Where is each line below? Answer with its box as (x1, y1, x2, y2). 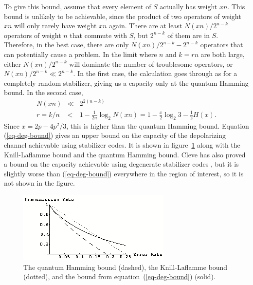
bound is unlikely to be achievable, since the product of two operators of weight (4, 11, 241, 21)
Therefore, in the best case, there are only (4, 39, 129, 50)
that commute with (70, 30, 127, 40)
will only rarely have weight (14, 20, 97, 31)
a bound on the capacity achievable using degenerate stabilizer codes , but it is (4, 159, 239, 169)
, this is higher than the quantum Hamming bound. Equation (66, 120, 249, 131)
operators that (200, 39, 243, 50)
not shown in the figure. (4, 178, 75, 188)
